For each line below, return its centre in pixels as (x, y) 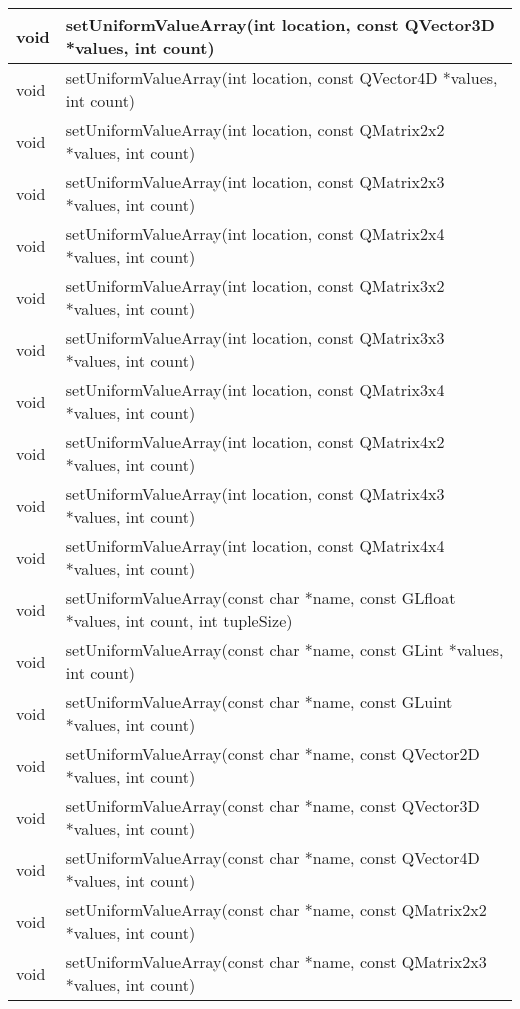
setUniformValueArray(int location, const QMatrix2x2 (255, 129)
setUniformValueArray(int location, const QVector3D (280, 24)
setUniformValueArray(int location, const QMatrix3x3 (255, 337)
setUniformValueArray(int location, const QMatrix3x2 (255, 285)
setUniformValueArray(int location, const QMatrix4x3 (255, 493)
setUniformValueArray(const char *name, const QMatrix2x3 (276, 961)
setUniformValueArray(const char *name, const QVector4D (272, 857)
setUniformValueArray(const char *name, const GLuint (259, 701)
